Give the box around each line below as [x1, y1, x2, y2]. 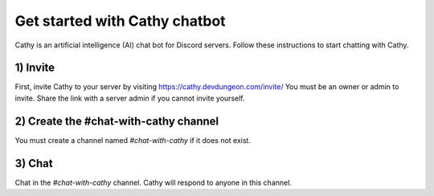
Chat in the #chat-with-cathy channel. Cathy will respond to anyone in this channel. [14, 178, 293, 187]
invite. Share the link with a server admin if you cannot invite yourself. [14, 93, 245, 103]
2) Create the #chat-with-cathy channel [14, 114, 219, 128]
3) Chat [14, 157, 53, 170]
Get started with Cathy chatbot [14, 12, 226, 30]
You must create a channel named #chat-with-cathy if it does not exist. [14, 135, 251, 145]
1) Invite [14, 61, 55, 75]
